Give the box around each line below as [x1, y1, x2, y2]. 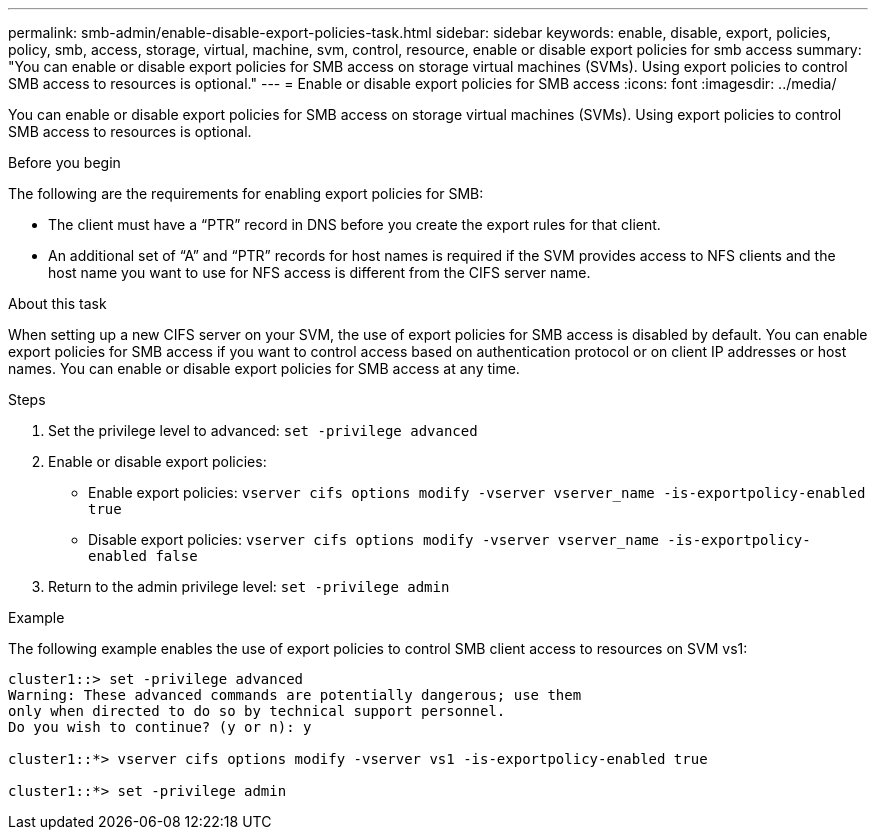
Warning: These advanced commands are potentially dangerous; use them [8, 687, 582, 703]
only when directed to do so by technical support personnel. [8, 703, 506, 719]
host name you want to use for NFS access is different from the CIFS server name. [48, 264, 591, 281]
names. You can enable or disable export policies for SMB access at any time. [8, 360, 520, 377]
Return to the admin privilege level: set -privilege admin [48, 578, 450, 595]
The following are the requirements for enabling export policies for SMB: [8, 185, 484, 202]
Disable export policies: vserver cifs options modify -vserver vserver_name [88, 531, 659, 548]
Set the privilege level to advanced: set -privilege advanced [48, 422, 478, 439]
